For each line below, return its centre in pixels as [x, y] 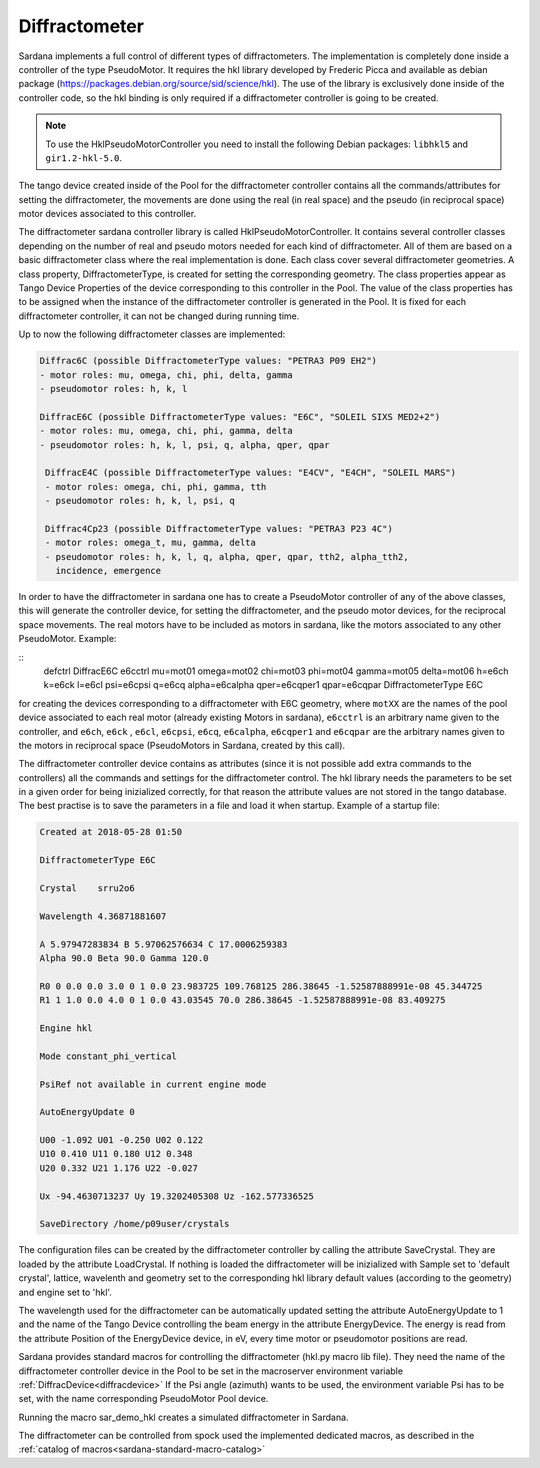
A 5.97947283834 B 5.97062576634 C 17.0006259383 [163, 944]
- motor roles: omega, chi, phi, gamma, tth [156, 486]
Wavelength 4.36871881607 [103, 916]
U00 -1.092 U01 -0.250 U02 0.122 [121, 1140]
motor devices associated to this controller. [107, 214]
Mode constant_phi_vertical [108, 1056]
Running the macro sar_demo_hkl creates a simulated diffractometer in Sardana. [183, 1417]
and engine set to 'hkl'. [65, 1292]
